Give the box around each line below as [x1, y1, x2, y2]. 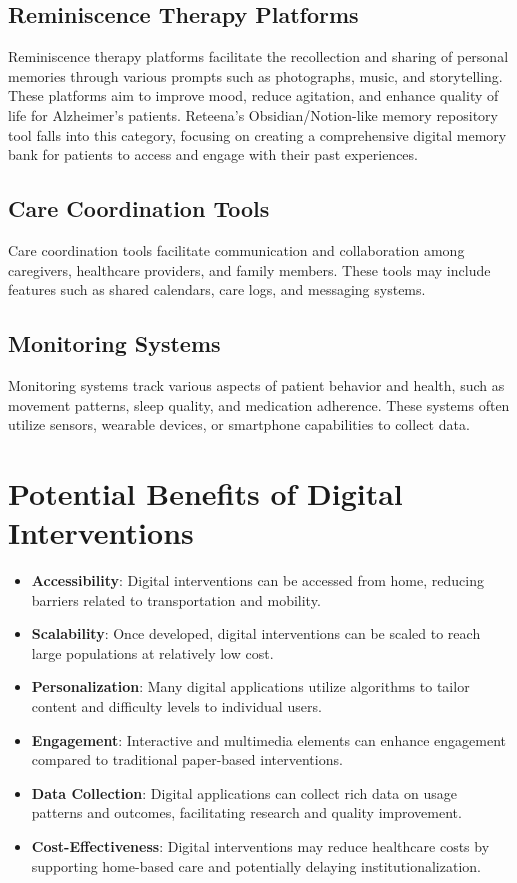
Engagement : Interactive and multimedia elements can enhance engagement [31, 729, 506, 750]
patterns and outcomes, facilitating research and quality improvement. [31, 802, 462, 823]
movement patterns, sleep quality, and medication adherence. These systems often [8, 394, 510, 415]
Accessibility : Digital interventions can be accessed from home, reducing [31, 570, 484, 591]
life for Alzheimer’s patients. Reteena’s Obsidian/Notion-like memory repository [8, 104, 498, 125]
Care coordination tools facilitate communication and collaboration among [8, 239, 465, 260]
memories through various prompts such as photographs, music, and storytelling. [8, 65, 503, 86]
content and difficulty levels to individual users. [31, 696, 322, 717]
